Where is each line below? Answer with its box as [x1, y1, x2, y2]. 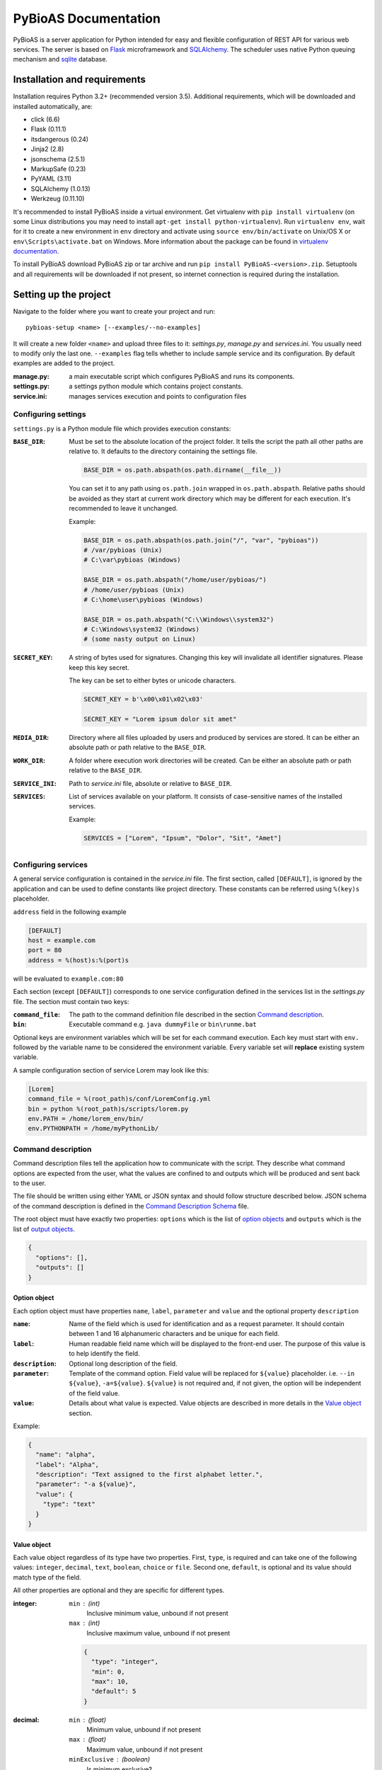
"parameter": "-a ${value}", [35, 1480, 137, 1488]
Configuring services [13, 860, 88, 870]
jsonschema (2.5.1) [30, 154, 86, 163]
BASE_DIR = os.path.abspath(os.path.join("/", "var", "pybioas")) [83, 536, 319, 544]
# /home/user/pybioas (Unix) [83, 586, 185, 594]
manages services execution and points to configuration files [69, 392, 247, 400]
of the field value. [69, 1388, 120, 1398]
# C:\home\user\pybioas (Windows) [83, 595, 204, 603]
